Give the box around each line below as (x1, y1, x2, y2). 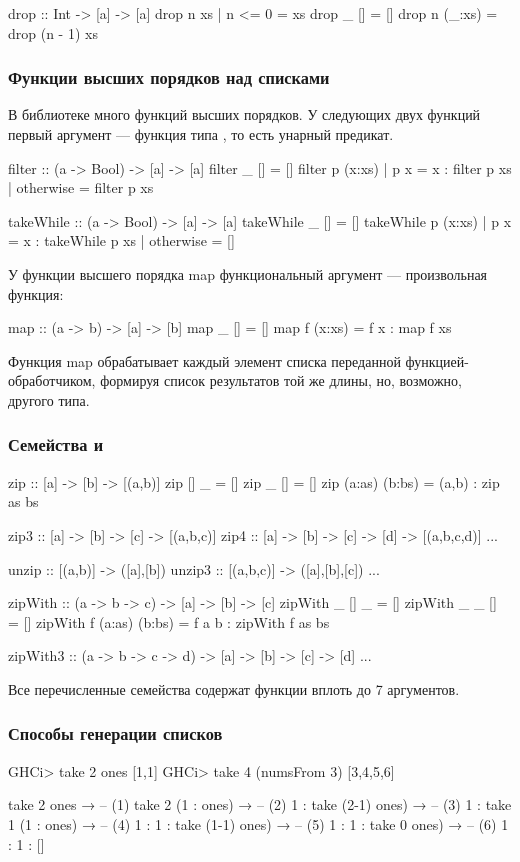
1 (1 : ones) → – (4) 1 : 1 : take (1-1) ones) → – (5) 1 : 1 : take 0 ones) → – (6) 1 (8, 813, 509, 834)
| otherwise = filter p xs (8, 177, 154, 198)
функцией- (405, 350, 469, 371)
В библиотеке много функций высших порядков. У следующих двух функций (8, 104, 481, 125)
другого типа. (8, 389, 90, 410)
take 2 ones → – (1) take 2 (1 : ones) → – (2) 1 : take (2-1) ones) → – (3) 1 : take (8, 794, 512, 815)
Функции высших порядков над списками (8, 65, 330, 90)
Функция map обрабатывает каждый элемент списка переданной (8, 350, 401, 371)
